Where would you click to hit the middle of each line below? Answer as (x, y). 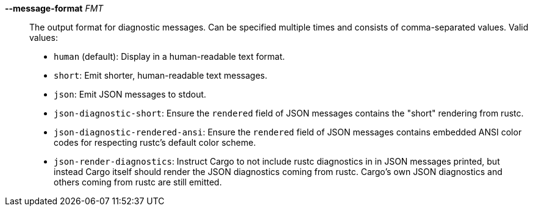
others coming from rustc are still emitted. (138, 182)
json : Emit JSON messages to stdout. (130, 94)
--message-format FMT (54, 8)
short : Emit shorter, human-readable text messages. (161, 75)
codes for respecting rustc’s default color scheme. (155, 142)
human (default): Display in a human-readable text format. (170, 56)
